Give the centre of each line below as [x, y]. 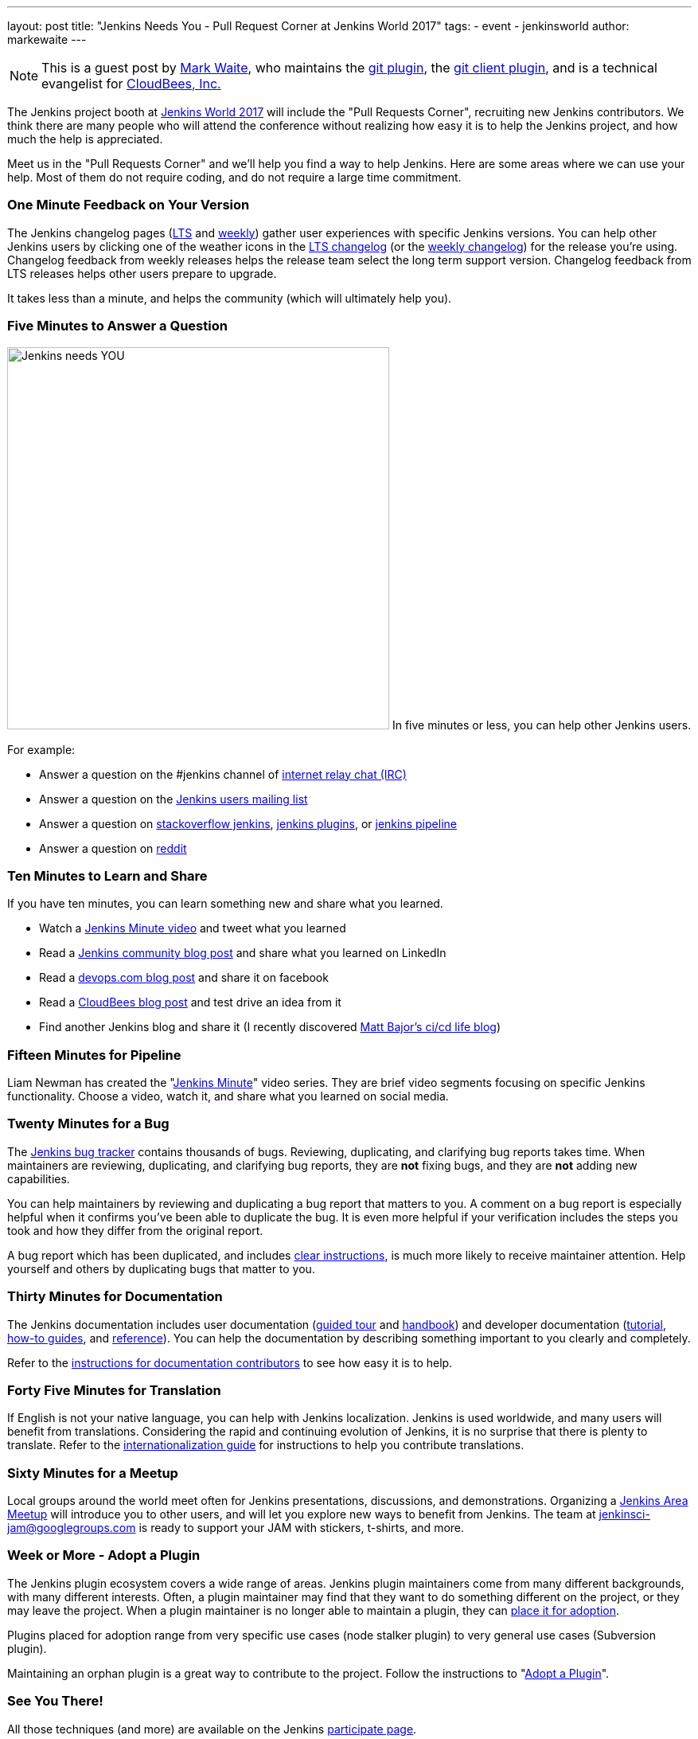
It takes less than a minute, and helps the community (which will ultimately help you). [230, 298]
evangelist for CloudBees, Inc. [131, 84]
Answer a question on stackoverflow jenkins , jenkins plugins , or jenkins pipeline [248, 823]
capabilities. [39, 1178]
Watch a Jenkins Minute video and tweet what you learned [193, 928]
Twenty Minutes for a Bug [88, 1124]
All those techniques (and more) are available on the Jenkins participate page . [212, 1729]
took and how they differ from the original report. [135, 1230]
